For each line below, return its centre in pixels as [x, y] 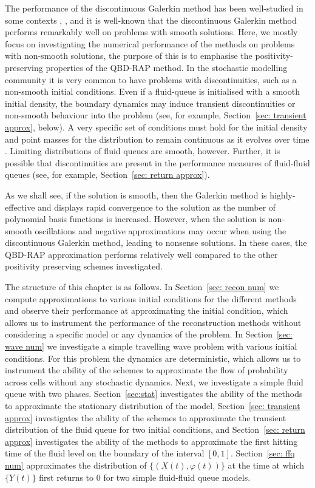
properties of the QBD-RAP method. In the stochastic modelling [167, 67]
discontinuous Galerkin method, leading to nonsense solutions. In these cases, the [156, 242]
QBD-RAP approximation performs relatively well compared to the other [141, 254]
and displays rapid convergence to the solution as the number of [157, 207]
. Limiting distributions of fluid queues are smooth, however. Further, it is [143, 151]
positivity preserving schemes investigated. [84, 266]
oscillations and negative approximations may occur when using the [161, 230]
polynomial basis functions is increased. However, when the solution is [135, 219]
